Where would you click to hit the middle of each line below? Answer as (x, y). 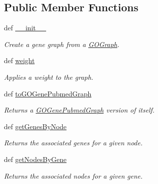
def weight (19, 60)
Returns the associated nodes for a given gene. (73, 175)
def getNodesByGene (35, 159)
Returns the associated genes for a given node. (73, 143)
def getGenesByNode (35, 126)
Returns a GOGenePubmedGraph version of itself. (79, 110)
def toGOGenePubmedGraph (48, 93)
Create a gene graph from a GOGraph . (62, 44)
